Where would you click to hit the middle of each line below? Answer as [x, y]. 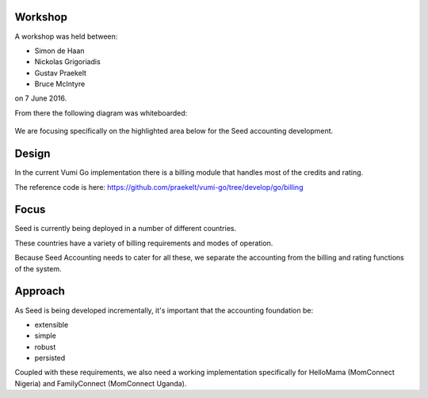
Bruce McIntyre [60, 84]
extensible [52, 324]
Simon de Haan [59, 51]
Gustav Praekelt [61, 73]
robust [45, 347]
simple [46, 335]
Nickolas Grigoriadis [67, 62]
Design [32, 154]
